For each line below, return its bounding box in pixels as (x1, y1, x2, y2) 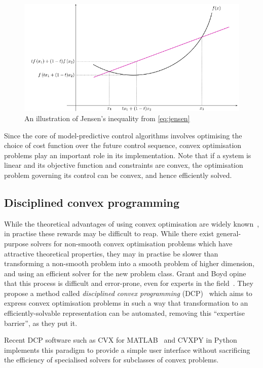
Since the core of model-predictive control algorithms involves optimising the (4, 130, 242, 140)
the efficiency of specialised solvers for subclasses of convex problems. (4, 354, 219, 365)
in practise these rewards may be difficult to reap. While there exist (4, 228, 214, 239)
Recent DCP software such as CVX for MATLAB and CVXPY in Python (4, 335, 237, 345)
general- (216, 228, 241, 239)
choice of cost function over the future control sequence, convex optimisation (4, 140, 242, 151)
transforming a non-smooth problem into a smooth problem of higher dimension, (4, 258, 255, 269)
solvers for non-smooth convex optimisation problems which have (30, 238, 233, 248)
